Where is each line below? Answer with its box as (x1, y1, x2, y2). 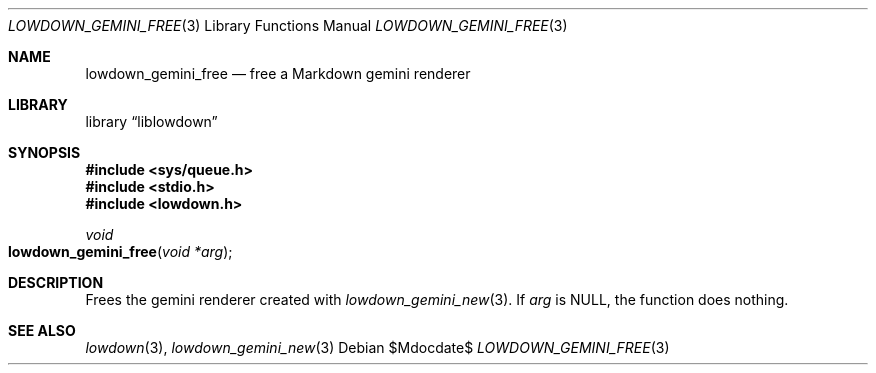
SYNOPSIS (8, 144, 81, 161)
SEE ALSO (8, 322, 76, 339)
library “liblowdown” (85, 113, 218, 130)
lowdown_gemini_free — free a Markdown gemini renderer (85, 65, 471, 82)
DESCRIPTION (8, 274, 104, 291)
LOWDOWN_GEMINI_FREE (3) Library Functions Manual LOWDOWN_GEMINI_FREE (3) (8, 17, 568, 34)
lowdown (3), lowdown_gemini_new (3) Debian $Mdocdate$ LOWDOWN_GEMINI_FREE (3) (85, 339, 670, 356)
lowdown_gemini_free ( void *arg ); (8, 243, 233, 260)
